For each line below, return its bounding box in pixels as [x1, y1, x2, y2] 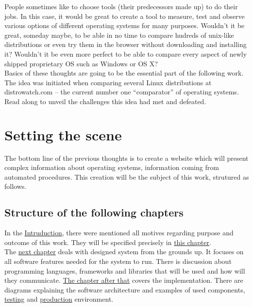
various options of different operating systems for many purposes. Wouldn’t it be [4, 20, 245, 31]
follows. [4, 181, 27, 191]
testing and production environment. [4, 294, 114, 304]
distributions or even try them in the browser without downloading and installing [4, 39, 247, 49]
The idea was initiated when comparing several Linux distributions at [4, 77, 212, 87]
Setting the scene [4, 124, 122, 144]
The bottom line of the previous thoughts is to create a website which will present [4, 153, 249, 163]
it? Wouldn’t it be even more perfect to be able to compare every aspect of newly [4, 48, 247, 59]
